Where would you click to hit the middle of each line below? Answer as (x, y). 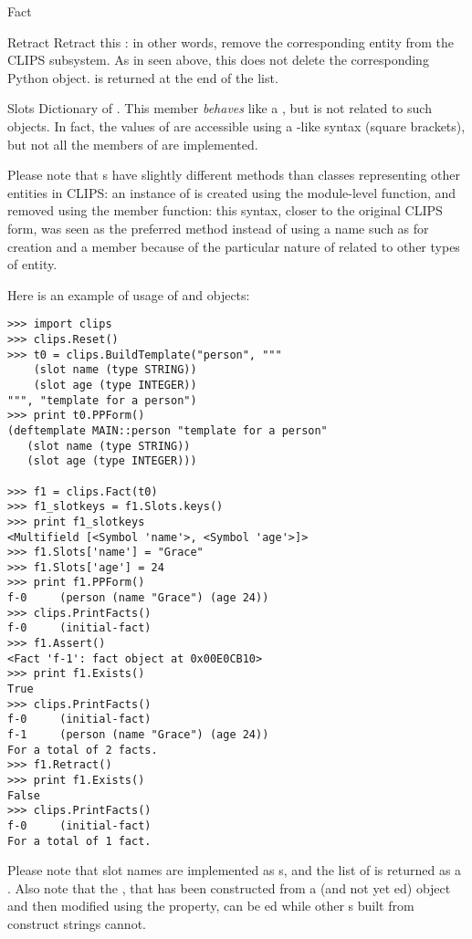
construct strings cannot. (77, 924)
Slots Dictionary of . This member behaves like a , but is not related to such (220, 108)
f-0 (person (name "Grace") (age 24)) (138, 598)
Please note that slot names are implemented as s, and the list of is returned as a (235, 870)
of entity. (32, 264)
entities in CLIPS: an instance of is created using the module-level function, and (232, 192)
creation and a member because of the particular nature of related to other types (234, 246)
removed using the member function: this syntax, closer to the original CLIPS (225, 210)
